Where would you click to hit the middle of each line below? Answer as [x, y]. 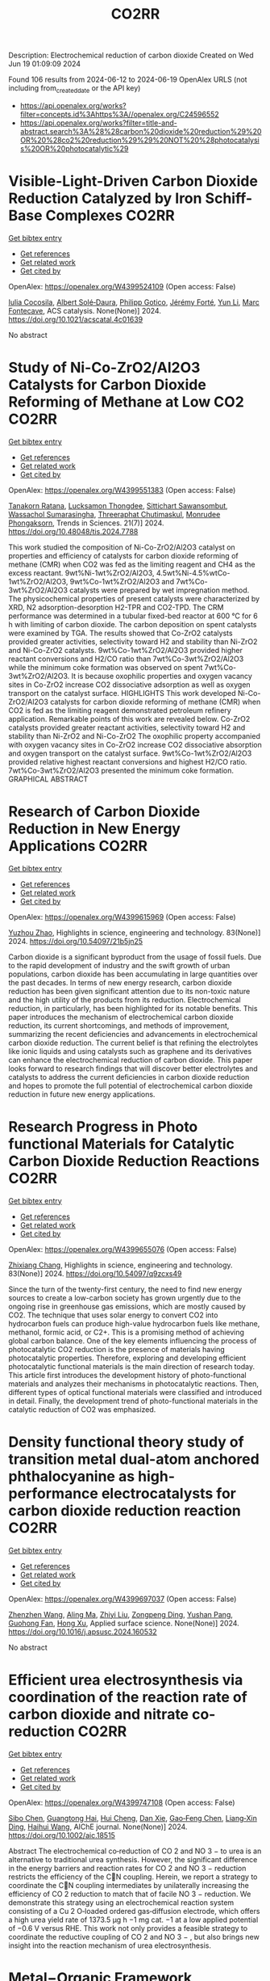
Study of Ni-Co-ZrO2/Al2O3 [104, 368]
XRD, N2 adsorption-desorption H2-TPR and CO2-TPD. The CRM [116, 607]
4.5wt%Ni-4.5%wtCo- [193, 573]
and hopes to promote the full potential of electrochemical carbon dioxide [131, 1085]
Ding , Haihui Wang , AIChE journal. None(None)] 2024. [98, 1827]
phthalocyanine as [72, 1476]
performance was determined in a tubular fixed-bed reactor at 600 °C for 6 [133, 616]
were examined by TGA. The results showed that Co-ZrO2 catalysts [120, 633]
